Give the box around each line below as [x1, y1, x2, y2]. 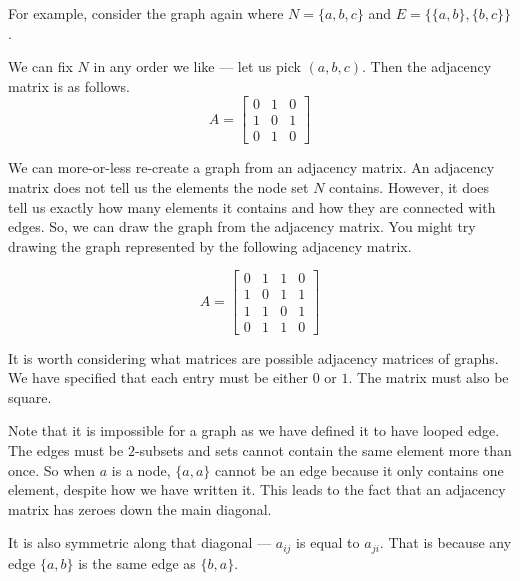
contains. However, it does [329, 177, 490, 198]
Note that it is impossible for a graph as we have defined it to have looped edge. [8, 420, 500, 441]
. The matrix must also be [348, 367, 509, 388]
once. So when [8, 459, 96, 480]
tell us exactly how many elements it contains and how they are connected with [8, 196, 496, 217]
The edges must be [8, 439, 124, 460]
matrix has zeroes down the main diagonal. [8, 498, 272, 519]
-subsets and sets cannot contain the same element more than [134, 439, 512, 460]
